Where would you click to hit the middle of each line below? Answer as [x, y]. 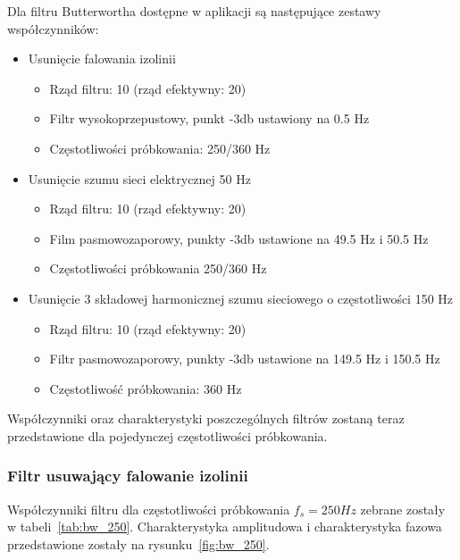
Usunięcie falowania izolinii [102, 59]
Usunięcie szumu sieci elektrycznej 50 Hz [139, 178]
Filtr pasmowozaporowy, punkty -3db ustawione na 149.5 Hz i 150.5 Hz [245, 359]
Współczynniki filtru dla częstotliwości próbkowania [149, 509]
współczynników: [53, 28]
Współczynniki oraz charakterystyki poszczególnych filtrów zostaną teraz [206, 418]
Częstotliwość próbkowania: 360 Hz [146, 388]
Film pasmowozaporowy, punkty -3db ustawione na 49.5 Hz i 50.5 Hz [239, 238]
